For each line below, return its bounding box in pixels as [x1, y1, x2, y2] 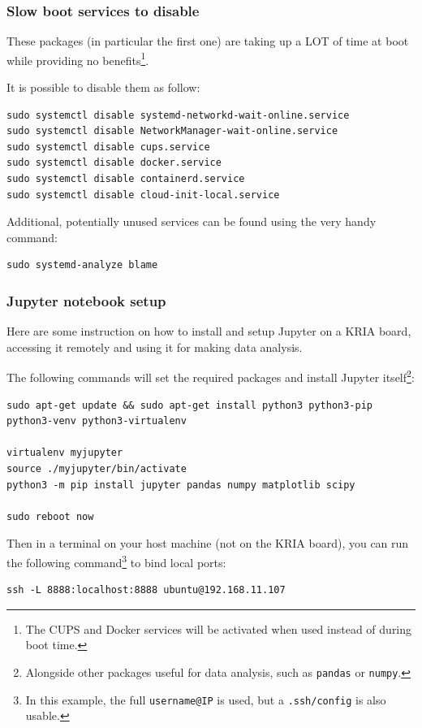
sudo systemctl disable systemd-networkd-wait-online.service [6, 109, 350, 121]
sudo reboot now [6, 510, 94, 522]
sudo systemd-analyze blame [6, 259, 158, 271]
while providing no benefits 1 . [6, 49, 149, 68]
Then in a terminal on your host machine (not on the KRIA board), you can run [6, 535, 409, 552]
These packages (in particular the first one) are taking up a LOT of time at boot [6, 32, 409, 50]
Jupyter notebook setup [6, 290, 166, 310]
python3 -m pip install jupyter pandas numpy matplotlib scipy [6, 479, 355, 491]
